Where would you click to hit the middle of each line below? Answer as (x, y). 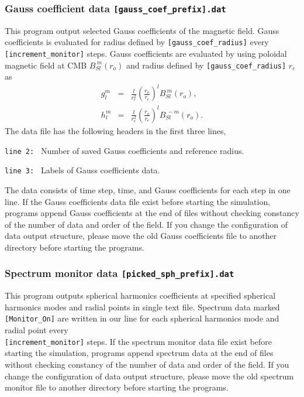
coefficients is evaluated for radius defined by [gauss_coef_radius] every (137, 42)
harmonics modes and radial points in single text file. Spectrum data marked (142, 307)
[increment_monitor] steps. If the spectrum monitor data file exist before (138, 341)
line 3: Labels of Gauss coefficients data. (82, 170)
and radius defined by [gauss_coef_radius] (206, 65)
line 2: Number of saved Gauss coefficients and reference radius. (125, 150)
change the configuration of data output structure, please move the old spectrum (149, 376)
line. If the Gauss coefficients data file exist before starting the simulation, (138, 201)
